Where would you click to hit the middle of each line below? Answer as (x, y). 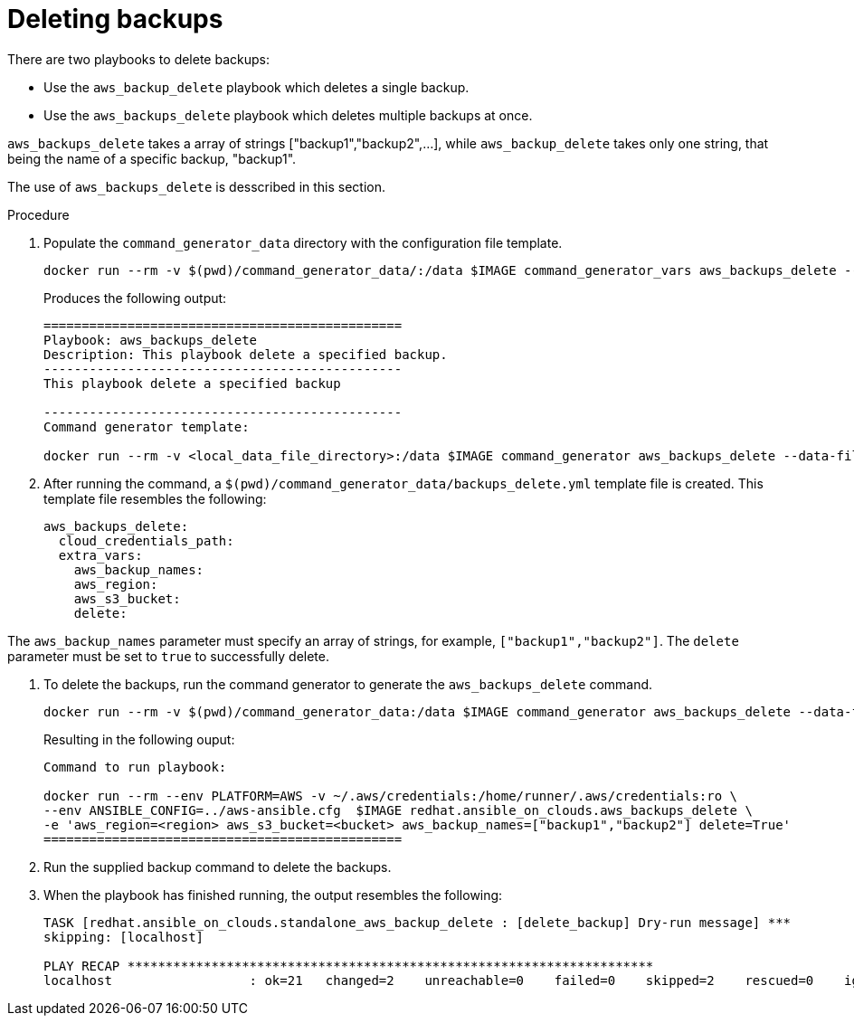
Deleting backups (115, 19)
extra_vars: (100, 555)
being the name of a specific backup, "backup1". (152, 158)
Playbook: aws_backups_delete (151, 340)
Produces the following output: (135, 298)
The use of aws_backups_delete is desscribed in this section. (197, 186)
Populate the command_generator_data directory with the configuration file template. (303, 242)
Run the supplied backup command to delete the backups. (218, 867)
